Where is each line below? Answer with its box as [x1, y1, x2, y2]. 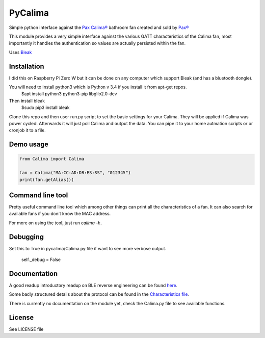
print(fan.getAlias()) [19, 177, 74, 182]
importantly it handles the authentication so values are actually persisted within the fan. [9, 40, 186, 46]
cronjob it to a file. [9, 128, 46, 133]
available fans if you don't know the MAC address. [9, 211, 111, 217]
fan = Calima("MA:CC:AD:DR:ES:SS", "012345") [19, 170, 131, 176]
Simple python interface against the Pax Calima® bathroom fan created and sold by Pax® [9, 25, 189, 30]
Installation [9, 62, 44, 71]
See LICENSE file [9, 326, 44, 332]
